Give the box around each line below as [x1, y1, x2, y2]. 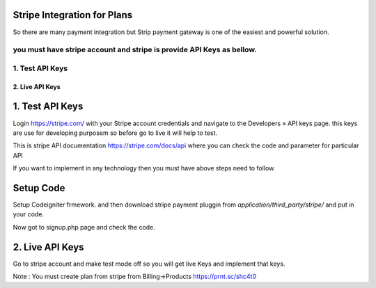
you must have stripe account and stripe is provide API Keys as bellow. [13, 45, 257, 55]
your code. [13, 210, 45, 218]
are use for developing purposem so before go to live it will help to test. [13, 129, 218, 137]
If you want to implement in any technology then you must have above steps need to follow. [13, 164, 276, 173]
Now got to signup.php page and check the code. [13, 223, 156, 231]
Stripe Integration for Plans [13, 9, 133, 21]
